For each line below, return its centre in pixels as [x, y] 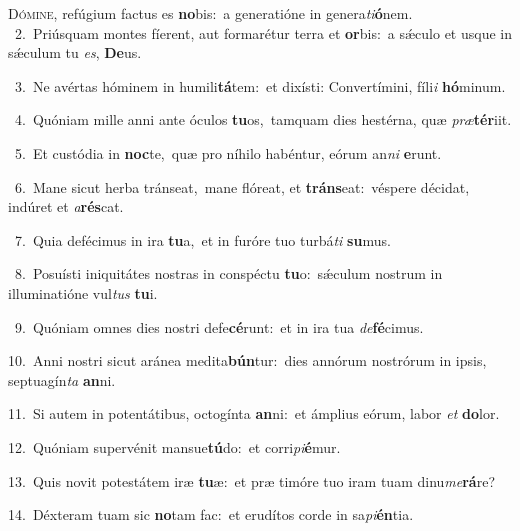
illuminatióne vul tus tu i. [83, 292]
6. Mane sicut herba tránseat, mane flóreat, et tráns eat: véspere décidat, [242, 186]
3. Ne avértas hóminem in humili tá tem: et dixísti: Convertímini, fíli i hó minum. [260, 85]
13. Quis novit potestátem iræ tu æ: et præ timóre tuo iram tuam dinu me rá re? [252, 480]
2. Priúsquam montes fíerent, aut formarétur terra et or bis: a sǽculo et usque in [263, 32]
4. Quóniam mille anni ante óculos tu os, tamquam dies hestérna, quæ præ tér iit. [263, 119]
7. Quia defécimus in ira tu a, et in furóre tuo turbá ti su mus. [202, 239]
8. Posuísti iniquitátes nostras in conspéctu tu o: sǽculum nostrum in [228, 273]
